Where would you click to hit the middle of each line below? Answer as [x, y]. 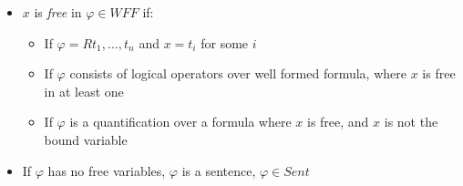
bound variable [86, 139]
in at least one [84, 91]
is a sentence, [219, 170]
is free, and [338, 122]
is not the [411, 122]
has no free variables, [107, 170]
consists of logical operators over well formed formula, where [238, 73]
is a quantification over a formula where [180, 122]
